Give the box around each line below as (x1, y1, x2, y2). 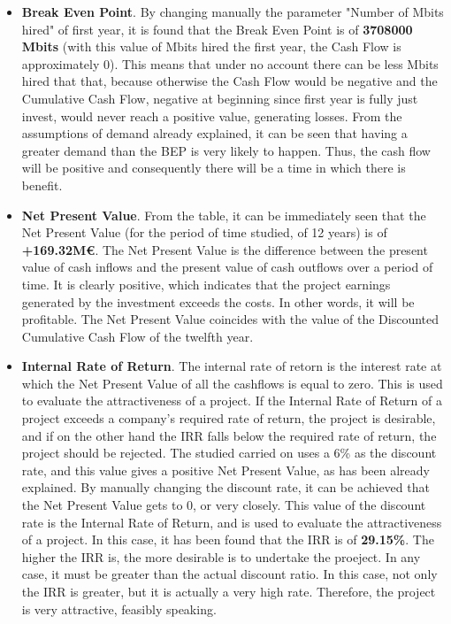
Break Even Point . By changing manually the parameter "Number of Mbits (21, 3, 444, 20)
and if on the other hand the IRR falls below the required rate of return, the (21, 426, 437, 444)
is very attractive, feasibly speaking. (21, 599, 217, 618)
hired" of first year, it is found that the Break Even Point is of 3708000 (21, 19, 413, 38)
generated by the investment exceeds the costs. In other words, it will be (21, 292, 415, 311)
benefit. (21, 175, 63, 194)
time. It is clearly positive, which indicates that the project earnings (21, 274, 391, 293)
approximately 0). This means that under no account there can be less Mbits (21, 54, 439, 73)
